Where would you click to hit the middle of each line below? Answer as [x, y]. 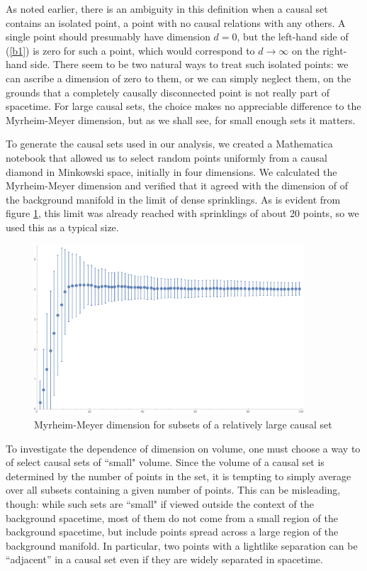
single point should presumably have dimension [108, 37]
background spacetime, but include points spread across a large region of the [172, 532]
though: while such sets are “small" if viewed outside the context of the [160, 504]
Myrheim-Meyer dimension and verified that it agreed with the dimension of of [177, 185]
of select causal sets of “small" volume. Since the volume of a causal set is [165, 462]
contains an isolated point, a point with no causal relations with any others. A [176, 22]
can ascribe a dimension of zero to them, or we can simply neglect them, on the [179, 78]
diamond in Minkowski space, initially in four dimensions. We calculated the [171, 171]
